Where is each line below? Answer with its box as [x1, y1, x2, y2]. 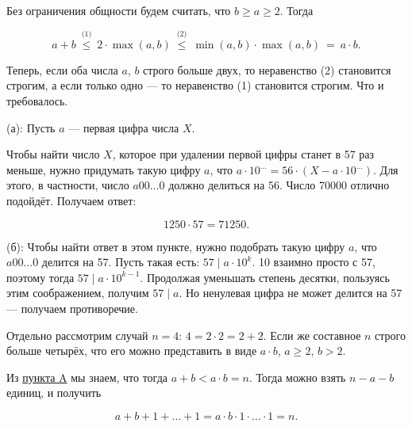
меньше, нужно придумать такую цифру [6, 161, 201, 177]
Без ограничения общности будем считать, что [6, 2, 231, 18]
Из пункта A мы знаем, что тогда [6, 368, 167, 385]
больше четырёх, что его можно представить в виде [6, 342, 257, 359]
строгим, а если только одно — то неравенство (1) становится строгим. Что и [6, 77, 384, 93]
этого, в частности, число [6, 177, 129, 193]
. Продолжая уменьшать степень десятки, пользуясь [140, 269, 390, 285]
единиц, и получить [6, 384, 102, 401]
